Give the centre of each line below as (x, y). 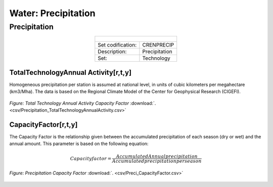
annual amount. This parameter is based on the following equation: (79, 144)
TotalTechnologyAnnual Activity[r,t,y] (70, 73)
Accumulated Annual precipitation (157, 156)
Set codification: (117, 45)
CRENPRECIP (158, 45)
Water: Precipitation (52, 13)
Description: (112, 52)
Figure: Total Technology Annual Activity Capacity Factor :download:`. (83, 103)
